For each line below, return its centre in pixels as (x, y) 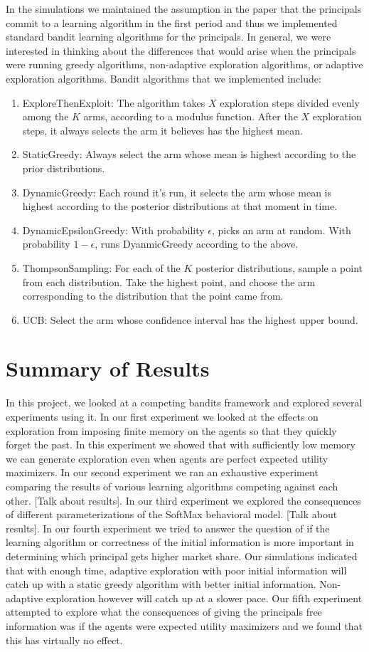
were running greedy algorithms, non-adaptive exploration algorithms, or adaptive (184, 64)
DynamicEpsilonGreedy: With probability (113, 230)
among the (46, 116)
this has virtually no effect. (64, 640)
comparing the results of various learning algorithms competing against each (172, 486)
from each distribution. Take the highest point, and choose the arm (169, 282)
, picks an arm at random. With (281, 230)
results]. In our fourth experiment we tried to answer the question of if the (168, 528)
